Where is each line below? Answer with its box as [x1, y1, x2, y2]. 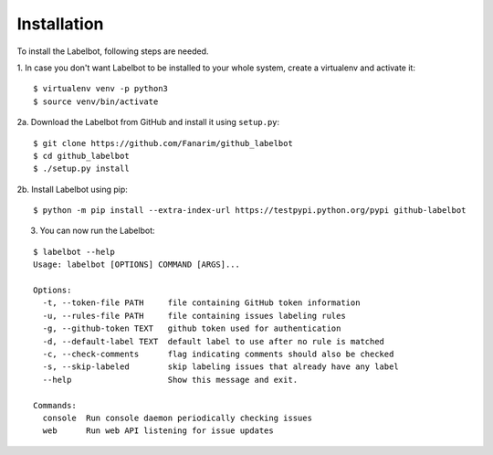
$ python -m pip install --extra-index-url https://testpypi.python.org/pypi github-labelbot [33, 206, 467, 216]
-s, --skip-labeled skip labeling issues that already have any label [42, 362, 399, 372]
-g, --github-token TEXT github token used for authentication [42, 323, 341, 333]
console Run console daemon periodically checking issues [42, 412, 312, 423]
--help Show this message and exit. [42, 375, 299, 385]
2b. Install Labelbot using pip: [16, 184, 128, 195]
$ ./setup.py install [33, 164, 130, 174]
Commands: [33, 400, 77, 410]
